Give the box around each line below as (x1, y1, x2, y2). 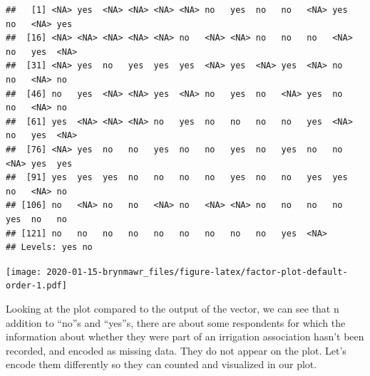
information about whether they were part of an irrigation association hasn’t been (6, 329, 364, 344)
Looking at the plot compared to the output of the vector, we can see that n (6, 301, 339, 315)
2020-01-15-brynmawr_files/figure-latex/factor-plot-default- (46, 266, 348, 277)
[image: (6, 266, 42, 277)
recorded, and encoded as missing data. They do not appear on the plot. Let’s (6, 343, 346, 357)
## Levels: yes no (6, 242, 93, 253)
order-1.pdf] (6, 281, 67, 291)
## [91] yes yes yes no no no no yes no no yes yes (6, 172, 348, 183)
